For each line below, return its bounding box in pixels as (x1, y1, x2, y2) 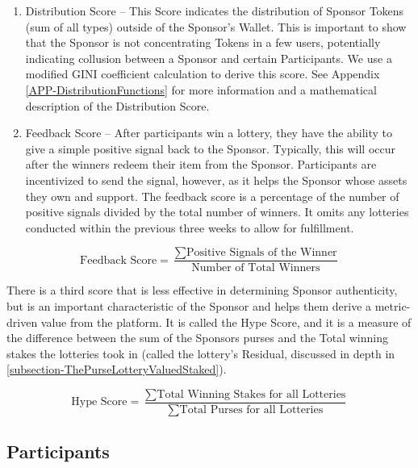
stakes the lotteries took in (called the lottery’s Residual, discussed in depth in (6, 345, 395, 361)
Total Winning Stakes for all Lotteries (157, 388, 346, 400)
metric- (374, 297, 411, 314)
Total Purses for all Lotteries (179, 404, 324, 416)
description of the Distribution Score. (25, 97, 210, 114)
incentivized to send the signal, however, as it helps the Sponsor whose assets (25, 171, 408, 188)
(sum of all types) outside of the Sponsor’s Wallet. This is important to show (25, 18, 407, 35)
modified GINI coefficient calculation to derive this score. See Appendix (25, 65, 380, 82)
